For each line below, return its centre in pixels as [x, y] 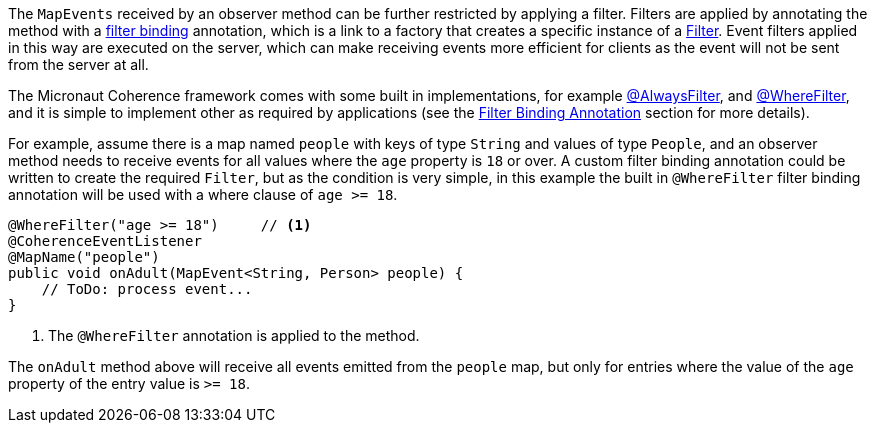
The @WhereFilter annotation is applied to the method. [234, 335]
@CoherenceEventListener [105, 241]
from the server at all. [78, 64]
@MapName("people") [84, 257]
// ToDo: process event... [147, 289]
